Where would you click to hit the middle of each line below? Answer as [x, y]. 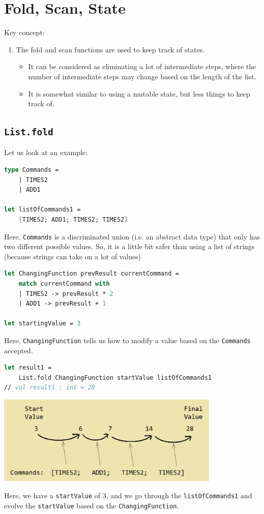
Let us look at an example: [46, 152]
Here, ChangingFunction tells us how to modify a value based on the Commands [127, 340]
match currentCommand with [64, 284]
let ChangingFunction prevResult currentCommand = [92, 274]
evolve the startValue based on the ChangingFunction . [92, 505]
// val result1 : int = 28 [50, 388]
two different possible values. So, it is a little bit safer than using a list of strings [129, 246]
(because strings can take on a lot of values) [73, 256]
